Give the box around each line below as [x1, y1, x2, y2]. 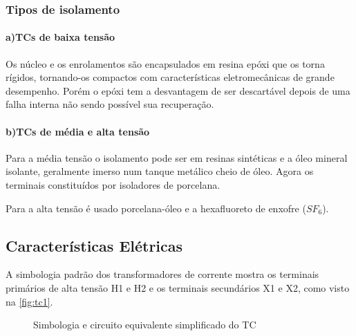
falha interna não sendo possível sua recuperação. [6, 97, 214, 111]
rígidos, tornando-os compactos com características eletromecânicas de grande [6, 70, 335, 84]
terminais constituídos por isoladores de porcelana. [6, 178, 221, 192]
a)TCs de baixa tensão [6, 30, 115, 44]
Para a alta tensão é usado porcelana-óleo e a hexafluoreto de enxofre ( [6, 200, 306, 215]
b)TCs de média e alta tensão [6, 124, 150, 138]
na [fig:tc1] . [6, 294, 53, 308]
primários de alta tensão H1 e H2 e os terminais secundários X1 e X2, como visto [6, 280, 350, 295]
